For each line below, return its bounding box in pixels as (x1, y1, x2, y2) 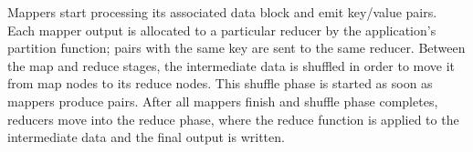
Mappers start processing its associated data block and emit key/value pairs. (7, 3, 437, 21)
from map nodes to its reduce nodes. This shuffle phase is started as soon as (7, 74, 433, 93)
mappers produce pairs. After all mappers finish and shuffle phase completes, (7, 91, 438, 110)
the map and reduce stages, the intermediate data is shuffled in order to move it (7, 56, 456, 75)
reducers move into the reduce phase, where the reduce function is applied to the (7, 109, 459, 128)
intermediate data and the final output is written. (7, 127, 285, 147)
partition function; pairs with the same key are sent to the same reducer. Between (7, 38, 466, 57)
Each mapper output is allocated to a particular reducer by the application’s (7, 20, 436, 39)
